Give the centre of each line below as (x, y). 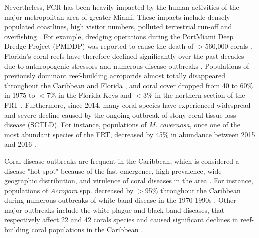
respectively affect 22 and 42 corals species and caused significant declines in (121, 220)
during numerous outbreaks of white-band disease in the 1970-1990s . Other (120, 200)
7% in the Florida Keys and (89, 95)
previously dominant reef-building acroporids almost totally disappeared (115, 75)
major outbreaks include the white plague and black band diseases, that (114, 210)
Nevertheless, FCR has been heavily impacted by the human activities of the (122, 7)
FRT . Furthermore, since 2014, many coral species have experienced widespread (127, 104)
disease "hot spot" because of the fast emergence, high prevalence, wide (113, 171)
